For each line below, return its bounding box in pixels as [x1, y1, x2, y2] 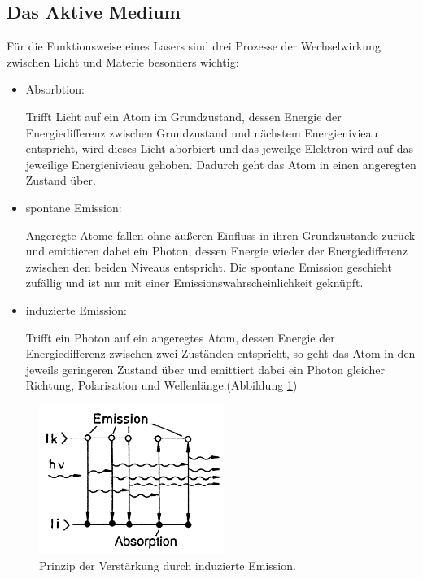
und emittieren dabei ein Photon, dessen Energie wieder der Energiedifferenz [25, 242, 408, 259]
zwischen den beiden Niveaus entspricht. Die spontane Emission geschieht [25, 258, 392, 275]
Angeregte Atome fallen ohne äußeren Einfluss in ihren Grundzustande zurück [25, 226, 416, 243]
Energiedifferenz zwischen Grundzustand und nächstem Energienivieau [25, 124, 378, 141]
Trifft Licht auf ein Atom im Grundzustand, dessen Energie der [25, 107, 342, 124]
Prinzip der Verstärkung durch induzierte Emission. [39, 556, 296, 573]
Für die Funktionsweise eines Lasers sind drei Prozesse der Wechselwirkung [7, 37, 381, 54]
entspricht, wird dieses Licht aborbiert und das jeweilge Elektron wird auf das [25, 140, 414, 157]
